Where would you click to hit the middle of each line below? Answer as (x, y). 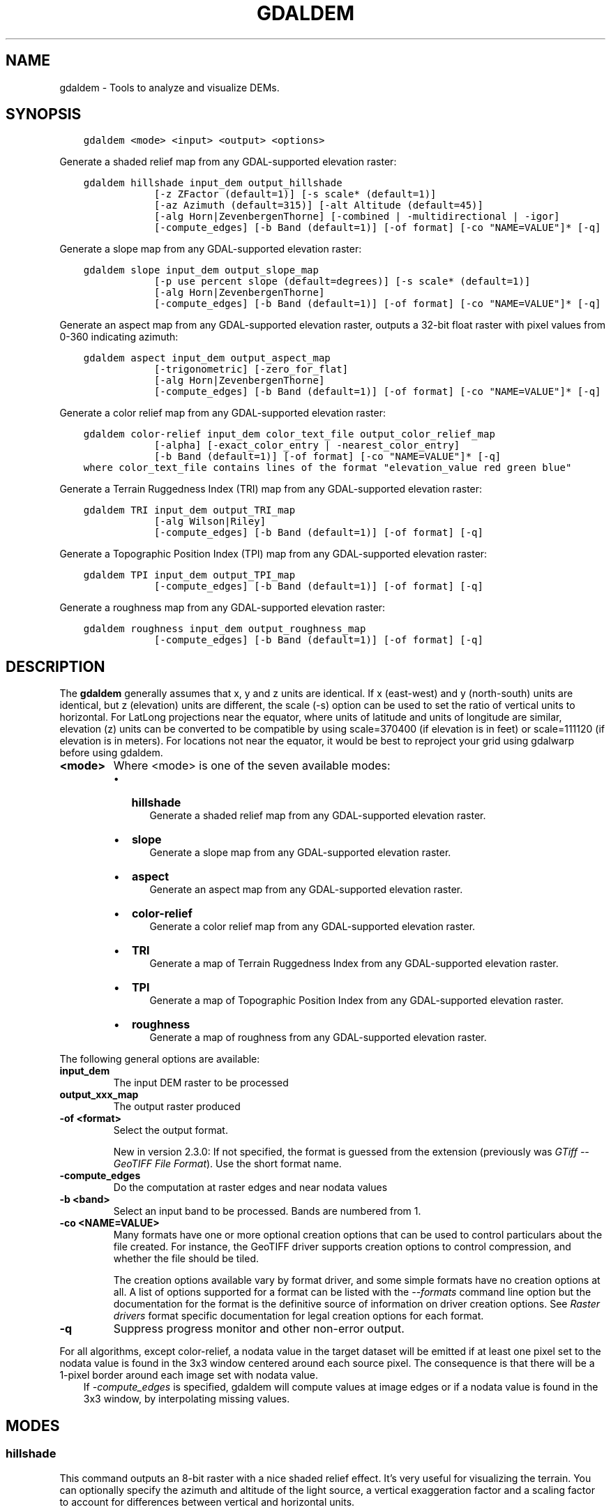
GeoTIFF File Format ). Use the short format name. (227, 1164)
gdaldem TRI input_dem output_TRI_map (189, 510)
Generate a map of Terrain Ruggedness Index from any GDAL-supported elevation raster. (354, 964)
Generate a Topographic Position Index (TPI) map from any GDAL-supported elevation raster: (273, 554)
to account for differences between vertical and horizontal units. (207, 1502)
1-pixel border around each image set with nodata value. (189, 1375)
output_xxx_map (99, 1095)
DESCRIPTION (55, 666)
